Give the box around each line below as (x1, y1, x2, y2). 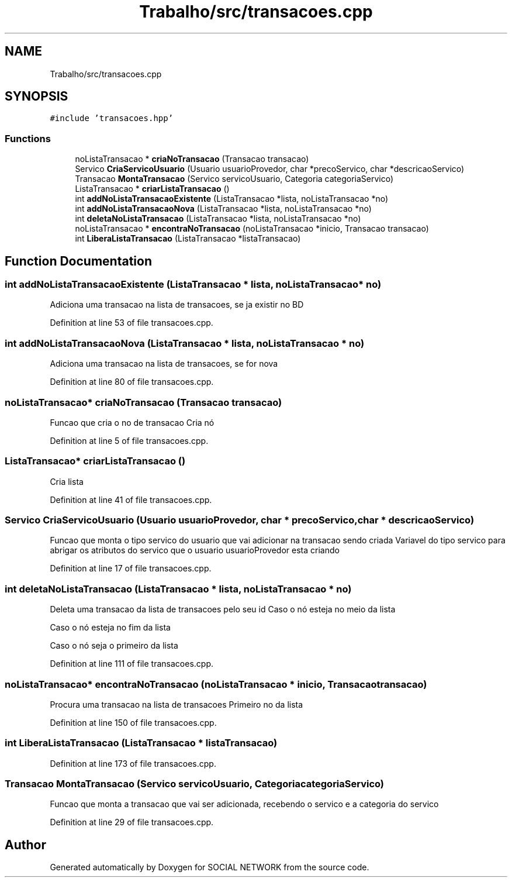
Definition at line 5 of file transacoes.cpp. (50, 435, 209, 446)
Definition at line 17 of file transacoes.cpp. (50, 563, 212, 574)
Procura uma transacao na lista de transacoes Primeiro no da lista (50, 699, 303, 709)
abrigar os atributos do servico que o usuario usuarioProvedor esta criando (50, 545, 340, 556)
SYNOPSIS (5, 89, 68, 104)
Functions (5, 132, 51, 144)
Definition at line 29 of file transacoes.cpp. (50, 817, 214, 828)
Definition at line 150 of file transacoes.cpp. (50, 717, 217, 728)
